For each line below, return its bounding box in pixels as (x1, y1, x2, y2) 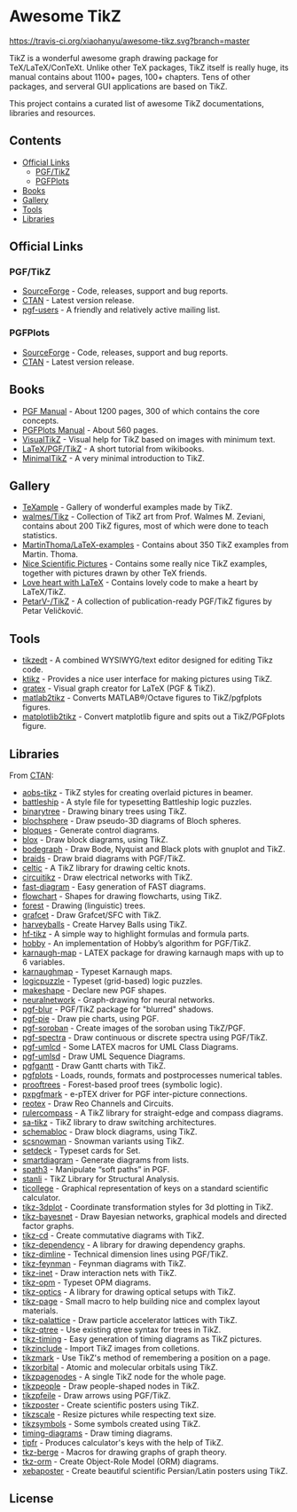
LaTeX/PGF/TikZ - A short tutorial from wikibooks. (21, 443, 205, 454)
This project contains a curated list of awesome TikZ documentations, (9, 98, 264, 108)
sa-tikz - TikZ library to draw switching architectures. (21, 1116, 217, 1127)
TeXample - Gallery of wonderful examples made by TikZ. (21, 502, 233, 513)
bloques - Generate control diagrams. (21, 825, 160, 835)
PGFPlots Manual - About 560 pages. (21, 424, 159, 435)
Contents (9, 133, 62, 148)
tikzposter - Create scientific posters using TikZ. (21, 1399, 199, 1410)
